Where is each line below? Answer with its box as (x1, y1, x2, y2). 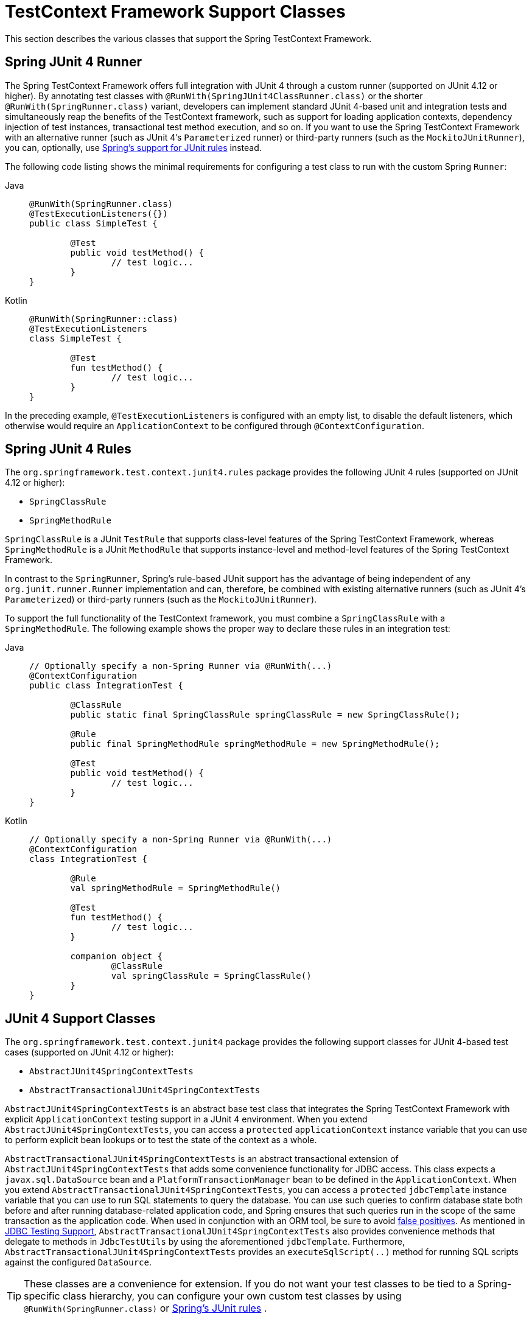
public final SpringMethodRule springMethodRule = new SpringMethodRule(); (70, 739, 440, 749)
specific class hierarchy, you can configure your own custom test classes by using (24, 1290, 402, 1303)
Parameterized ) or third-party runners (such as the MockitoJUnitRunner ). (5, 594, 317, 605)
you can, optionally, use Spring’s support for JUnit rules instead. (5, 142, 262, 153)
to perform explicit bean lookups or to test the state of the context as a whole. (5, 1135, 317, 1146)
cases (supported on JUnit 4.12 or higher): (5, 1047, 174, 1058)
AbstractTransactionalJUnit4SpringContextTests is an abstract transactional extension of (5, 1153, 399, 1164)
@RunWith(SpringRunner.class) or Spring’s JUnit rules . (24, 1302, 267, 1315)
